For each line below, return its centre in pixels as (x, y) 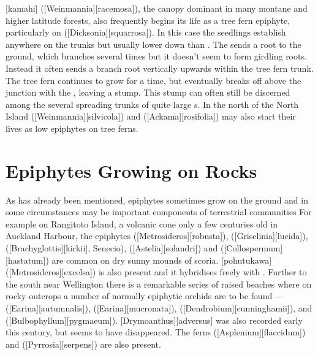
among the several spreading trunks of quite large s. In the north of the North (152, 104)
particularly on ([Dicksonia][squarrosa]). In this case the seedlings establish (146, 32)
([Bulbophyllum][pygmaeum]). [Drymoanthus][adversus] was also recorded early (154, 320)
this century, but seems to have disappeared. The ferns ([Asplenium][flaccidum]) (156, 332)
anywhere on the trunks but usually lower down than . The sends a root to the (153, 44)
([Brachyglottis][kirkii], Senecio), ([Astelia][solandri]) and (112, 248)
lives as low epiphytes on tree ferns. (72, 128)
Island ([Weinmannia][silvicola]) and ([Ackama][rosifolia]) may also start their (151, 116)
